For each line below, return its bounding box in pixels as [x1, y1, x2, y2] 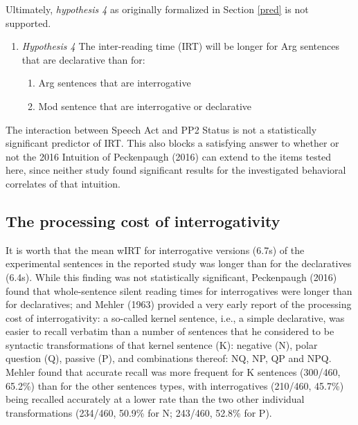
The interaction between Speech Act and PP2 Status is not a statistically [6, 122, 317, 136]
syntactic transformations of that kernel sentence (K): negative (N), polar [6, 337, 318, 352]
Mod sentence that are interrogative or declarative [38, 98, 252, 113]
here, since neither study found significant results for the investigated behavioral [6, 163, 346, 177]
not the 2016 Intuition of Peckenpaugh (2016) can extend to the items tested [6, 149, 332, 163]
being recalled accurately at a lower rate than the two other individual [6, 392, 305, 406]
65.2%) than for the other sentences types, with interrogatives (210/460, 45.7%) [6, 378, 344, 392]
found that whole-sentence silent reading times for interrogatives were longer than [6, 283, 352, 298]
